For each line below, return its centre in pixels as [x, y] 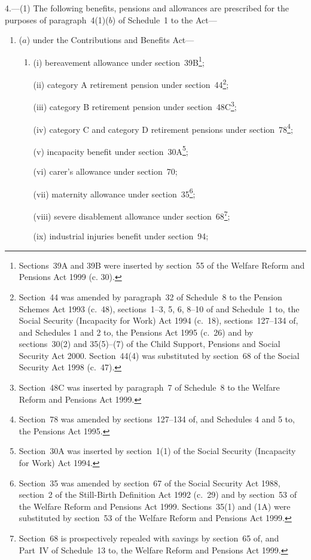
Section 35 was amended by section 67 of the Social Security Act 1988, [150, 483]
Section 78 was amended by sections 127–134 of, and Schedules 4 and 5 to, [157, 419]
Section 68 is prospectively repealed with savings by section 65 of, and [149, 538]
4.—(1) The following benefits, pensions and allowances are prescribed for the [147, 8]
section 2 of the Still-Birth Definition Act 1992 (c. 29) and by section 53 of [158, 494]
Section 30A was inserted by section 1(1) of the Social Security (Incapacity [157, 451]
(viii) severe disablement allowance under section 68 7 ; [132, 215]
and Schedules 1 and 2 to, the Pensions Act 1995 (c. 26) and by [136, 332]
